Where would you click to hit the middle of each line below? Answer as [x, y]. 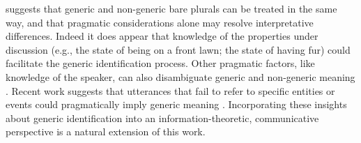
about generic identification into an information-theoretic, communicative [162, 118]
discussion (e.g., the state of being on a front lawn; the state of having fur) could [178, 49]
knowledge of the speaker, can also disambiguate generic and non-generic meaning [180, 76]
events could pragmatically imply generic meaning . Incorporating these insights [176, 104]
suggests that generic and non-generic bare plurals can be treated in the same [171, 8]
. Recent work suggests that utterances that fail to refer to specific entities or [170, 90]
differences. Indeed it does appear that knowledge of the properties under [162, 36]
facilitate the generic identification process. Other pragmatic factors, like [160, 63]
